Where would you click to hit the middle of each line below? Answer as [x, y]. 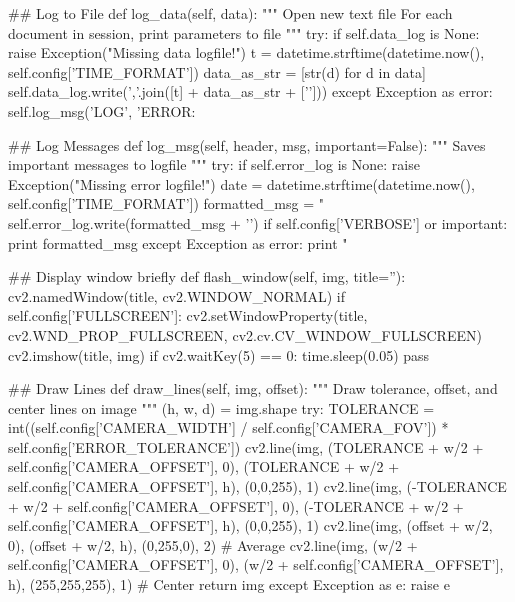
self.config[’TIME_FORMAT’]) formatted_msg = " [166, 203]
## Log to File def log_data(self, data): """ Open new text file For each [230, 13]
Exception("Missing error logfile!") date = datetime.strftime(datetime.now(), [241, 183]
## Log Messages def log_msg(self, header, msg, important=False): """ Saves [247, 144]
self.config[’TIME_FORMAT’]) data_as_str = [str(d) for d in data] [217, 71]
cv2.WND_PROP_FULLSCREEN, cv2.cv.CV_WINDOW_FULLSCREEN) [245, 334]
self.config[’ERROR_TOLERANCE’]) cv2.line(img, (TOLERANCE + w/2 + [246, 446]
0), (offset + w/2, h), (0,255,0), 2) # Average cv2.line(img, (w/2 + [213, 544]
